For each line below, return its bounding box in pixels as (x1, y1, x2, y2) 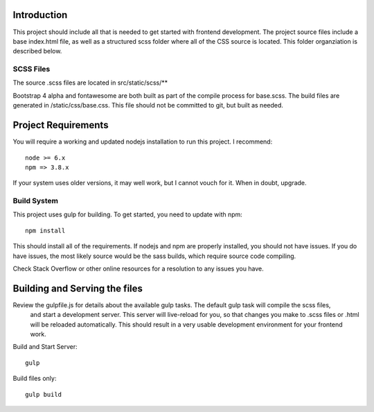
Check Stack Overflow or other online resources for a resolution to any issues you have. (12, 264, 265, 273)
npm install (25, 226, 66, 234)
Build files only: (12, 375, 57, 383)
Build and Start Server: (12, 343, 78, 351)
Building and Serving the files (12, 282, 143, 294)
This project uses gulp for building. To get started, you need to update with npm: (12, 210, 242, 218)
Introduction (12, 9, 68, 21)
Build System (12, 196, 59, 206)
